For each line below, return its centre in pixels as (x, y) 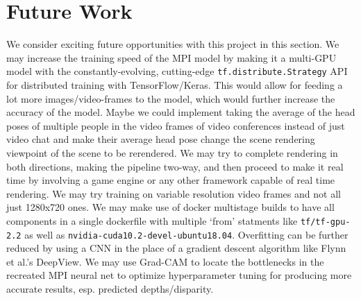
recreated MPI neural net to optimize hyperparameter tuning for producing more (179, 275)
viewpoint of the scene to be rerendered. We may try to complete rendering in (172, 152)
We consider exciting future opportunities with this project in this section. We (173, 44)
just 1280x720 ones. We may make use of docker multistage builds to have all (170, 207)
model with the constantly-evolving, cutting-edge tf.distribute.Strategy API (177, 71)
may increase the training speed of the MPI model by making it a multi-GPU (171, 57)
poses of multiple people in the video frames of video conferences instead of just (176, 125)
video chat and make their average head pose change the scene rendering (161, 139)
